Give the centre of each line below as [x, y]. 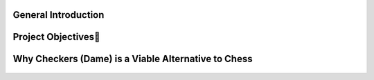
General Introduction [59, 15]
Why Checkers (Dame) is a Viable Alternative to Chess [133, 59]
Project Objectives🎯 [56, 37]
